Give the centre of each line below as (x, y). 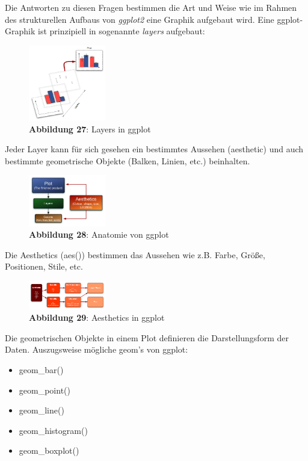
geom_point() (45, 390)
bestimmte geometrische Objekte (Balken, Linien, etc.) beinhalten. (128, 160)
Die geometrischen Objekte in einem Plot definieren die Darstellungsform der (147, 337)
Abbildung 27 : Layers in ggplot (90, 128)
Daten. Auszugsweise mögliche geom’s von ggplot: (97, 349)
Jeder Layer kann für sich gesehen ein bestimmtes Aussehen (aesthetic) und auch (154, 149)
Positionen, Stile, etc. (44, 266)
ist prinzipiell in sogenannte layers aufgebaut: (121, 31)
